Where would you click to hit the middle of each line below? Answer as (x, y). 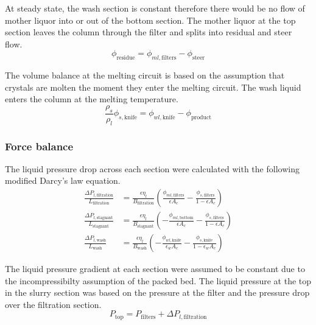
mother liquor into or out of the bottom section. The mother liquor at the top (150, 20)
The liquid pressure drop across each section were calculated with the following (152, 168)
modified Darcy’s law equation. (63, 180)
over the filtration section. (53, 304)
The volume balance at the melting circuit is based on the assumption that (145, 75)
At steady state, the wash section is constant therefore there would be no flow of (155, 8)
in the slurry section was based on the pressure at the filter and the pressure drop (157, 292)
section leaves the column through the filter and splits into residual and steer (149, 32)
